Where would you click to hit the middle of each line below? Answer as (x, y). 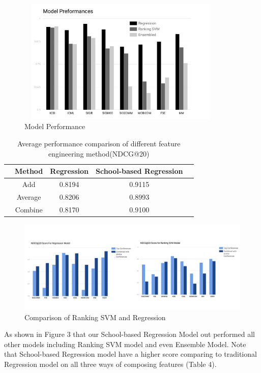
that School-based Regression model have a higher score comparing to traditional (130, 354)
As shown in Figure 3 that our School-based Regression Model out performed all (129, 334)
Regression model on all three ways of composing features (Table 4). (110, 364)
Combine (29, 209)
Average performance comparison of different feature (99, 143)
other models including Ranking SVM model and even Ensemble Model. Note (125, 344)
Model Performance (55, 126)
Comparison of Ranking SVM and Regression (95, 317)
